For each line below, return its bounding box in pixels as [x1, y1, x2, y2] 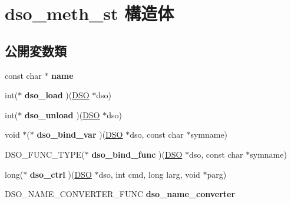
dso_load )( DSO [24, 89, 90, 101]
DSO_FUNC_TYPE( [5, 148, 85, 160]
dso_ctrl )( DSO [29, 168, 92, 180]
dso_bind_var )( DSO [37, 128, 123, 141]
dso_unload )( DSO [24, 108, 100, 121]
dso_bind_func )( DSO [91, 148, 183, 160]
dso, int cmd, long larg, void [98, 168, 200, 180]
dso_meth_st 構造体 [5, 1, 174, 25]
